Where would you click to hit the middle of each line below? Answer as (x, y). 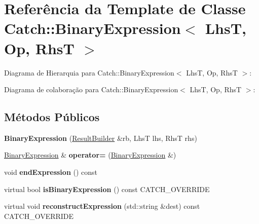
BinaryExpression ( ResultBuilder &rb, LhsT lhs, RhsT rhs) (101, 138)
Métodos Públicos (52, 117)
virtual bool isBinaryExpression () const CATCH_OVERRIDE (107, 189)
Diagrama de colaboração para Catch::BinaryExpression (91, 89)
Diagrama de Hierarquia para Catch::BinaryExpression (89, 72)
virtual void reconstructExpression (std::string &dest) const (102, 206)
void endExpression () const (51, 172)
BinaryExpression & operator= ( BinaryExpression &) (90, 155)
